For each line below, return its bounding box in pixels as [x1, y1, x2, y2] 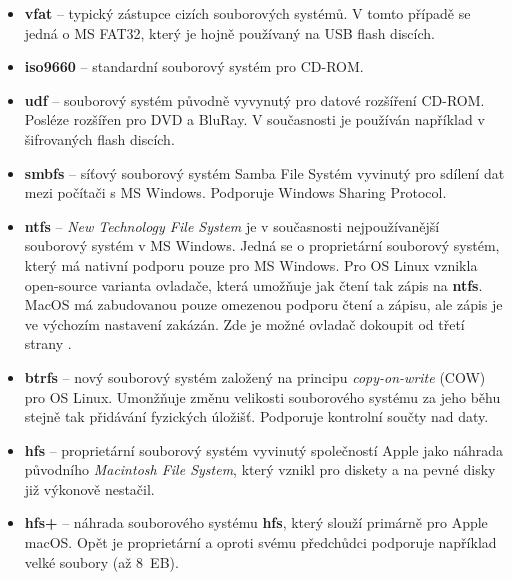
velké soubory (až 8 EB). [24, 551, 179, 572]
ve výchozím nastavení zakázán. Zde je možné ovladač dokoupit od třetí [24, 313, 465, 334]
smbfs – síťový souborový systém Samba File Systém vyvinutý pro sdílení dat [24, 162, 505, 183]
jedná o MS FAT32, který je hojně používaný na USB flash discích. [24, 22, 435, 43]
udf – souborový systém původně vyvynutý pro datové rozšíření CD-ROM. [24, 89, 485, 110]
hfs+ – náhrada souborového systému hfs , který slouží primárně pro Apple [24, 512, 488, 533]
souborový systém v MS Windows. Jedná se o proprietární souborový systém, [24, 235, 500, 256]
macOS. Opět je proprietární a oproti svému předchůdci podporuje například [24, 532, 497, 553]
